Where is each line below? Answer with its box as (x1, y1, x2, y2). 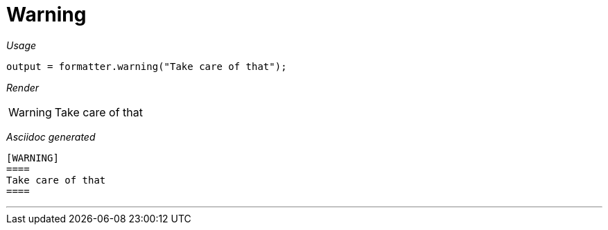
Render (6, 81, 40, 94)
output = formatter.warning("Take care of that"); (6, 60, 287, 72)
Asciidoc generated (6, 130, 96, 143)
